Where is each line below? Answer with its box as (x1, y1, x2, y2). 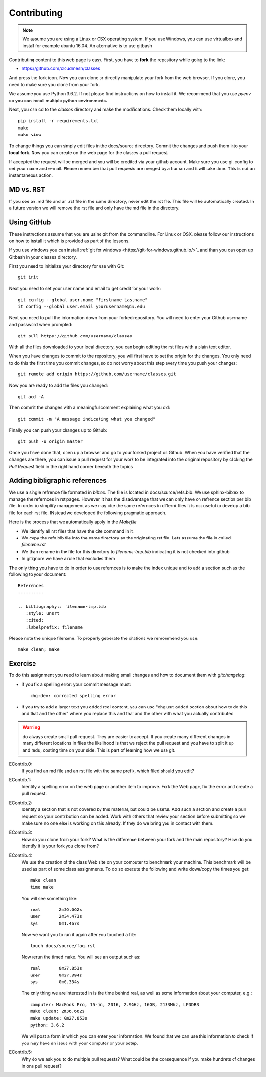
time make (30, 884, 54, 890)
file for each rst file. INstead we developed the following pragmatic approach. (9, 510, 166, 516)
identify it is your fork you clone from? (21, 843, 99, 849)
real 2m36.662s (30, 907, 82, 912)
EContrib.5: (9, 1049, 32, 1055)
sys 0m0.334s (30, 979, 80, 985)
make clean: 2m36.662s (30, 1009, 85, 1014)
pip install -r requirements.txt (18, 118, 99, 124)
